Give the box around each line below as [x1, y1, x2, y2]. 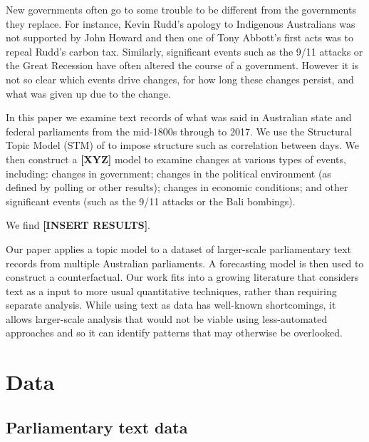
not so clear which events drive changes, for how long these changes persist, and [6, 71, 354, 86]
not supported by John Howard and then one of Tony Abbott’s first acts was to [6, 30, 353, 45]
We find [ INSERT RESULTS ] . [6, 217, 150, 232]
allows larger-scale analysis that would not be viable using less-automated [6, 311, 328, 326]
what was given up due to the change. [6, 86, 171, 101]
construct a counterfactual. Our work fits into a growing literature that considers [6, 269, 359, 284]
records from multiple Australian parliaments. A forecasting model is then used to [6, 255, 364, 270]
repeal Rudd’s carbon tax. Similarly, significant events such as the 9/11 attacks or [6, 43, 363, 58]
